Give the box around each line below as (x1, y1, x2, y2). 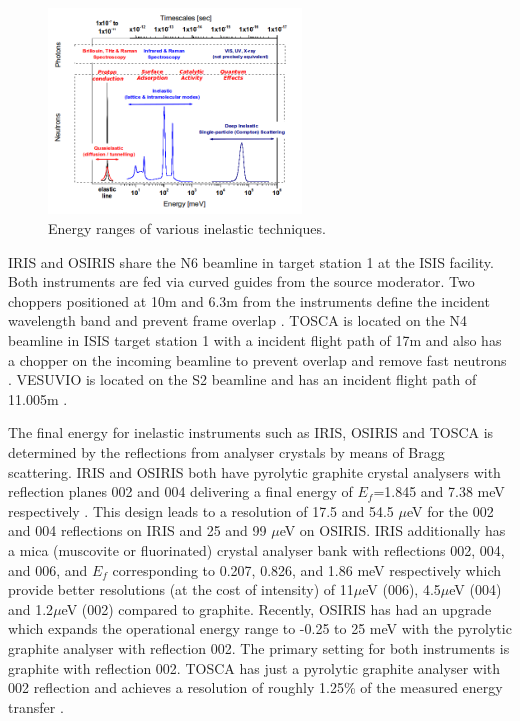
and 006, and (8, 559, 88, 580)
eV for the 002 (406, 500, 494, 521)
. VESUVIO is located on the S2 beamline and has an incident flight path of (8, 369, 477, 390)
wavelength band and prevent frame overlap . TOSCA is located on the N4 (8, 310, 468, 331)
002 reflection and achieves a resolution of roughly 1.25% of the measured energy (8, 677, 503, 698)
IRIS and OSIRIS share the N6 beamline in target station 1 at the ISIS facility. (8, 251, 494, 272)
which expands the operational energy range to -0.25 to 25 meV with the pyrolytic (8, 618, 512, 639)
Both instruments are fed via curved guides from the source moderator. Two (8, 271, 475, 292)
